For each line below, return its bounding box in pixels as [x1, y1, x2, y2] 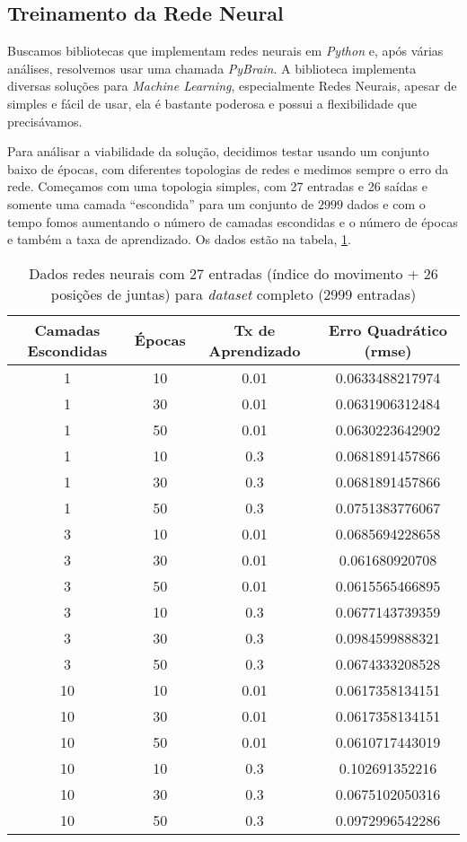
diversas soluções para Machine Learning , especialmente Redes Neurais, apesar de [7, 76, 457, 95]
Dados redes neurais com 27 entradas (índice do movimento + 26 [29, 262, 438, 284]
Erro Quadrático [329, 319, 448, 340]
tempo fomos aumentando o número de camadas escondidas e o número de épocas [7, 212, 458, 231]
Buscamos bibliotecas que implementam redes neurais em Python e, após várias [7, 41, 444, 60]
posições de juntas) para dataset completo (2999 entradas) [50, 283, 417, 304]
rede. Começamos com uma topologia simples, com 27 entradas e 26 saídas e [7, 177, 427, 196]
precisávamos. [7, 111, 83, 130]
